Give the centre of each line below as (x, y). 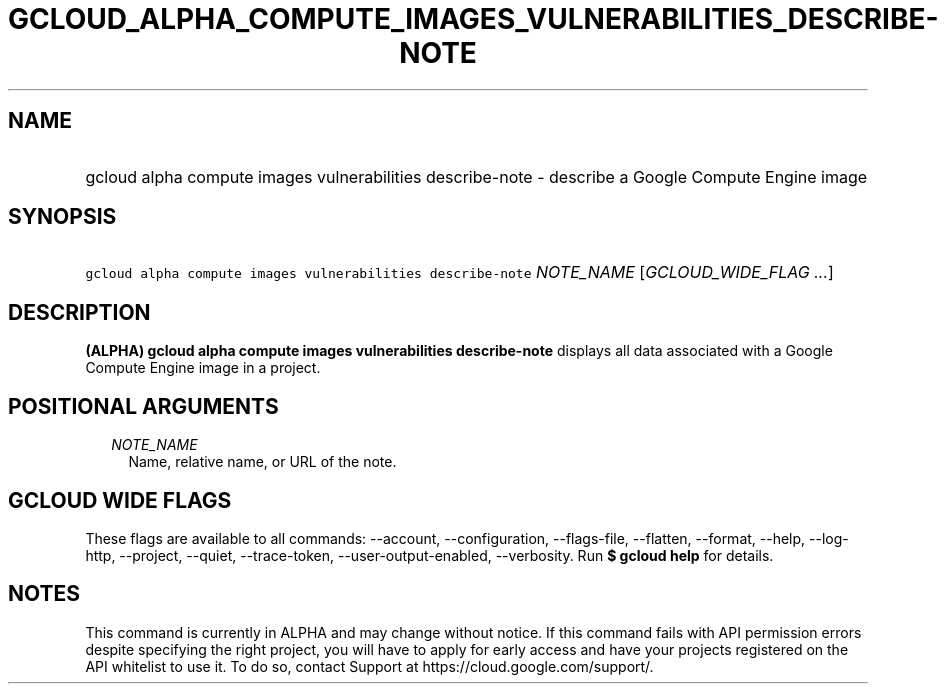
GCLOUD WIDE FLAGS (120, 500)
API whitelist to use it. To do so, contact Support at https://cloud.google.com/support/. (369, 666)
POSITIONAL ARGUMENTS (143, 406)
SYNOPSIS (62, 217)
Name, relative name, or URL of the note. (262, 462)
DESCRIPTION (79, 312)
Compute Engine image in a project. (203, 368)
